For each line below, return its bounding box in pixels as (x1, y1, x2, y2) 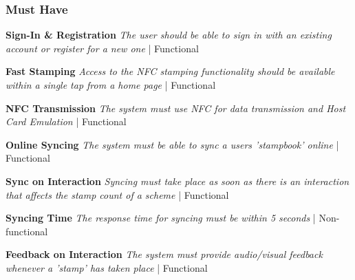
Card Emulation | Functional (6, 114, 127, 129)
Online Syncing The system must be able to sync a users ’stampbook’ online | (6, 137, 339, 151)
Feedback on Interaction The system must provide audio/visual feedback (6, 247, 323, 261)
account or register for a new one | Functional (6, 41, 199, 55)
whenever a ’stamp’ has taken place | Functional (6, 260, 208, 274)
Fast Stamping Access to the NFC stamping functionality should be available (6, 64, 335, 78)
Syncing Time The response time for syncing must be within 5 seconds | (6, 211, 316, 225)
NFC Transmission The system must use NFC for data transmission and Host (6, 100, 346, 115)
